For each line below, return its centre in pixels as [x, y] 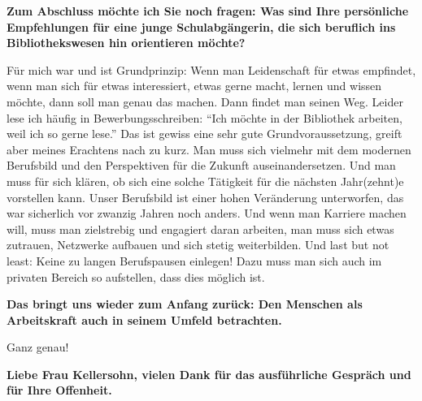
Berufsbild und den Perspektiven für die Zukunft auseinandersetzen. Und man [201, 165]
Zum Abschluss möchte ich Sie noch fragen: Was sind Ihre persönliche [208, 11]
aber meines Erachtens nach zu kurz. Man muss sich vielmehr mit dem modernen [209, 149]
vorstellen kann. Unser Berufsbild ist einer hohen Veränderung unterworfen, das [205, 197]
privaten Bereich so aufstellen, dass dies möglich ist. [136, 276]
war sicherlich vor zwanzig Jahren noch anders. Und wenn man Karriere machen [207, 213]
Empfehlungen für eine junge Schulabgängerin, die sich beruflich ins [201, 26]
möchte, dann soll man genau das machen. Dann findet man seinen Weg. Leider [205, 101]
